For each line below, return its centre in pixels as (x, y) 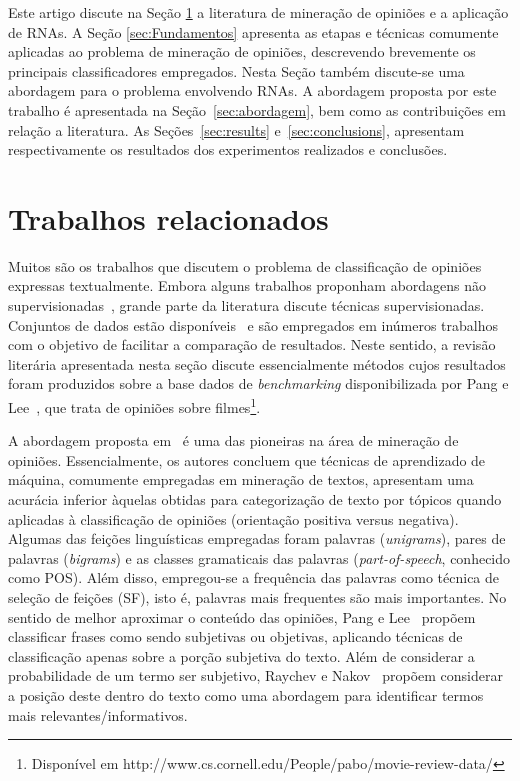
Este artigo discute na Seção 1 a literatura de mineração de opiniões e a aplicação (258, 12)
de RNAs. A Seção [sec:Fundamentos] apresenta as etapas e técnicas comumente (253, 31)
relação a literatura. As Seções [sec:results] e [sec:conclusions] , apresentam (236, 129)
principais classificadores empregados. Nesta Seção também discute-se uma (236, 70)
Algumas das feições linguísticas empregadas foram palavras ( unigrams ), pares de (257, 538)
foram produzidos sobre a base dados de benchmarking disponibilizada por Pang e (258, 383)
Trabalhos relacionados (168, 217)
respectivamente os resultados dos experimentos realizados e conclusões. (228, 149)
